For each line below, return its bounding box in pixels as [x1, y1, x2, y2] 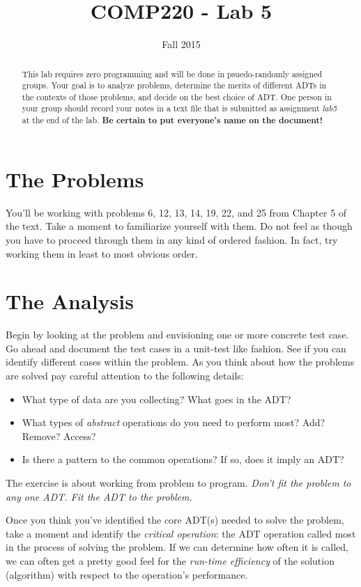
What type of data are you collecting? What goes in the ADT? [22, 391, 291, 406]
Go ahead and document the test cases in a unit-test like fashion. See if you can [6, 341, 346, 355]
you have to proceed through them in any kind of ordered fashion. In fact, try [6, 232, 338, 246]
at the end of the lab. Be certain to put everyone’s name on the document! [22, 114, 323, 127]
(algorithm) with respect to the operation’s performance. [6, 567, 248, 581]
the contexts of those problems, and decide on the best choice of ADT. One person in [22, 91, 332, 102]
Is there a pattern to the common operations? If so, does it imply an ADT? [22, 452, 344, 467]
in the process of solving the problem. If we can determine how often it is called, [6, 540, 348, 554]
